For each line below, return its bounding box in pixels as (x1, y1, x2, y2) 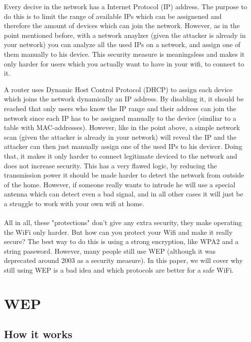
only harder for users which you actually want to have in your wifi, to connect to (4, 58, 244, 68)
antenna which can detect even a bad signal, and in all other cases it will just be (4, 189, 243, 199)
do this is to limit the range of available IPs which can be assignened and (4, 11, 222, 21)
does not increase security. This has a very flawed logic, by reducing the (4, 160, 217, 170)
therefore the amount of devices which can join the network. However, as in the (4, 20, 240, 31)
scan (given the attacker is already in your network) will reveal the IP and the (4, 131, 236, 142)
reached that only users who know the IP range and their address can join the (4, 103, 236, 113)
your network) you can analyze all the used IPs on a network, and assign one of (4, 39, 241, 49)
